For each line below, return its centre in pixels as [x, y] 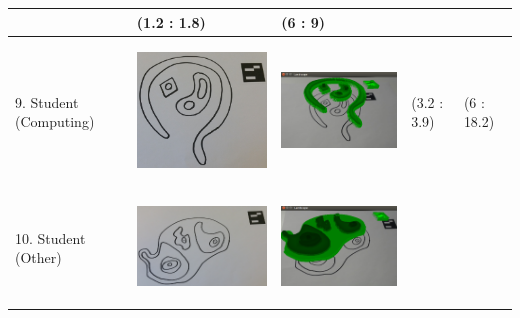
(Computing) [55, 121]
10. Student [50, 237]
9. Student [47, 101]
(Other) [38, 257]
